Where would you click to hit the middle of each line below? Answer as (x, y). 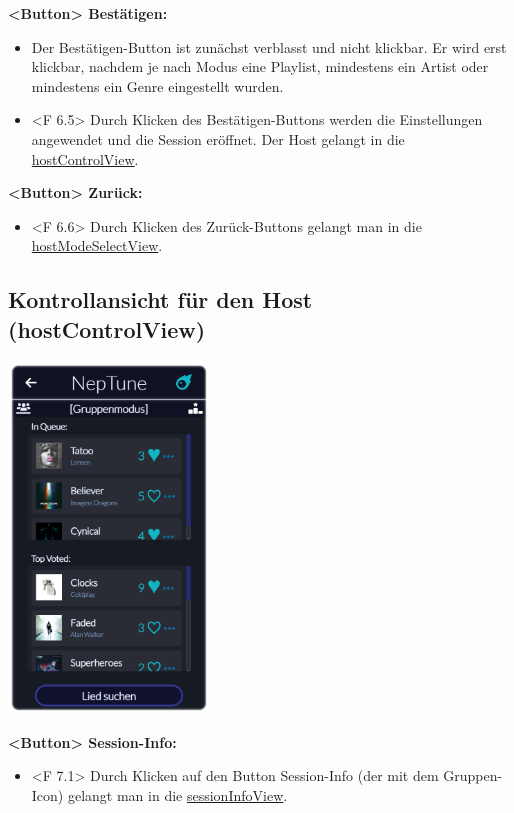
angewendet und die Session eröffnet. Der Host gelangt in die (218, 138)
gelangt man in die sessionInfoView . (177, 794)
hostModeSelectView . (97, 245)
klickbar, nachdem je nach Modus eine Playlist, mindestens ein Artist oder (260, 66)
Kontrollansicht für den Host (160, 299)
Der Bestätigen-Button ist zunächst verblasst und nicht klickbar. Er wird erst (269, 46)
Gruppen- (473, 775)
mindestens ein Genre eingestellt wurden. (157, 85)
